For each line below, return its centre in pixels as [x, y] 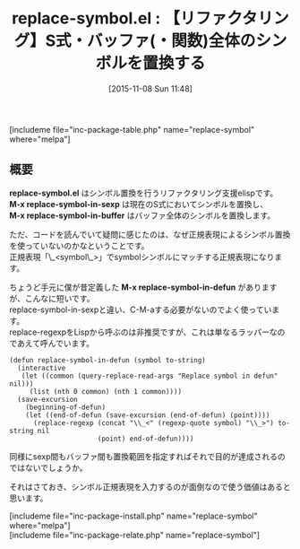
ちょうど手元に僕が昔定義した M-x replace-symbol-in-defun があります [143, 287]
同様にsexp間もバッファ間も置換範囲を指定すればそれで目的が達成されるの [148, 456]
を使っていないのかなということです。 [79, 245]
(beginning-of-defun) [65, 407]
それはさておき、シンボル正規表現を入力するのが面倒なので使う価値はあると [150, 486]
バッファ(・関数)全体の [171, 41]
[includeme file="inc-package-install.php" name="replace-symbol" [133, 516]
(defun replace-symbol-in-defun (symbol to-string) [107, 360]
